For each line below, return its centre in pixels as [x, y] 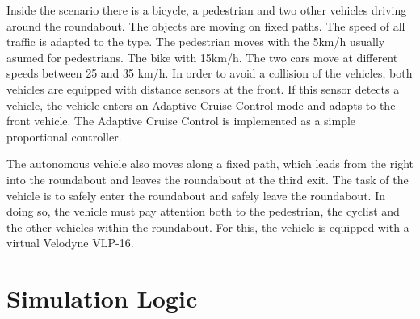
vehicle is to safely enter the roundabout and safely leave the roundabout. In [196, 195]
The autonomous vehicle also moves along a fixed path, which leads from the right [210, 164]
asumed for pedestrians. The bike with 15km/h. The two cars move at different [202, 57]
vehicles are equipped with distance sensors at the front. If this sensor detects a [203, 88]
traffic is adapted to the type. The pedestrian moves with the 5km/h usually [196, 42]
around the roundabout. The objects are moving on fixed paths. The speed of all [206, 25]
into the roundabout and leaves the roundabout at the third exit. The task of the [208, 179]
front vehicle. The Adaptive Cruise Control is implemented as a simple [181, 121]
